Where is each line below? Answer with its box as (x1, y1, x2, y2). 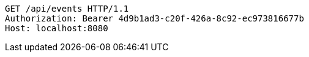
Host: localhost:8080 (5, 23, 108, 33)
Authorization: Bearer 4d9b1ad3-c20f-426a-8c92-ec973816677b (5, 13, 304, 23)
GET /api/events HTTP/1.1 (5, 4, 129, 13)
